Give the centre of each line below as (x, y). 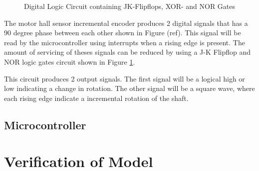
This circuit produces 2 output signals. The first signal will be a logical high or (125, 78)
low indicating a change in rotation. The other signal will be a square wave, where (129, 88)
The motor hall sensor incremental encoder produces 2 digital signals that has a (126, 23)
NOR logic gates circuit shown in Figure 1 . (70, 61)
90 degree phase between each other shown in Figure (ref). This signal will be (123, 33)
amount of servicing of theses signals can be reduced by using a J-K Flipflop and (128, 52)
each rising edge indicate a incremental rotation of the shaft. (96, 98)
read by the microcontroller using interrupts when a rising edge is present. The (125, 42)
